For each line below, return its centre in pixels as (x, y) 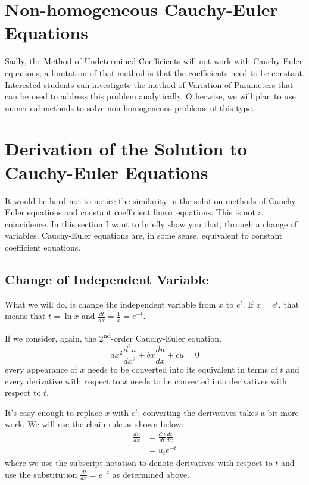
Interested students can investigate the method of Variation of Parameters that (149, 84)
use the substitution (41, 474)
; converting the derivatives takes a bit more (218, 412)
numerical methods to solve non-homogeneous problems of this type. (129, 107)
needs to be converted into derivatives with (208, 381)
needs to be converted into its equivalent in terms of (182, 369)
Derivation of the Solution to (126, 148)
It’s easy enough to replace (54, 412)
